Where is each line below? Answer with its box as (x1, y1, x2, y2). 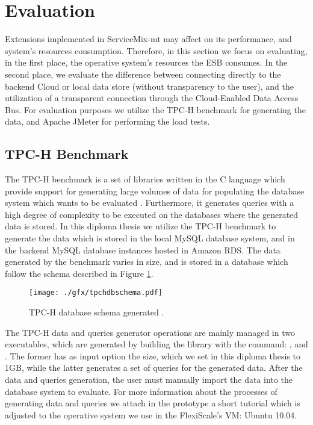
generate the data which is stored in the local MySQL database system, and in (5, 232, 295, 244)
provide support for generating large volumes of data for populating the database (5, 184, 305, 197)
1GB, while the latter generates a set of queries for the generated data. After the (5, 361, 303, 374)
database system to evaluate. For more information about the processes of (5, 385, 277, 397)
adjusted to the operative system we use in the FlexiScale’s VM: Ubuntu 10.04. (5, 408, 297, 421)
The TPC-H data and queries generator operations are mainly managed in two (5, 326, 295, 338)
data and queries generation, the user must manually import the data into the (5, 373, 293, 386)
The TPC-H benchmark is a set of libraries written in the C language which (5, 173, 285, 185)
